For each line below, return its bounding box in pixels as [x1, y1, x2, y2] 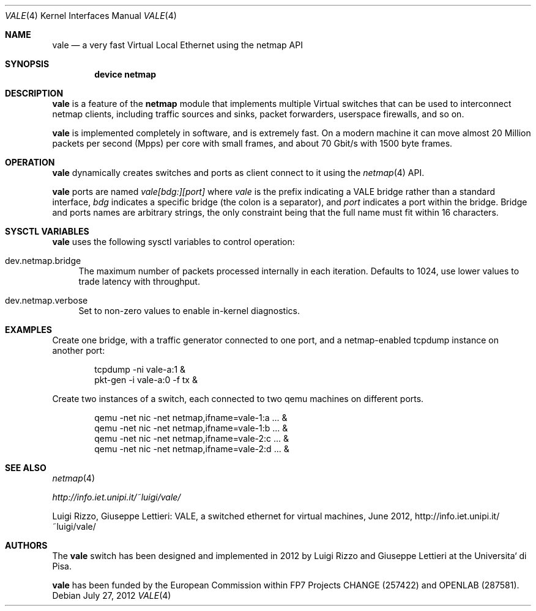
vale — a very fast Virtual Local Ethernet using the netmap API [52, 40, 303, 50]
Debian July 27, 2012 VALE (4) [52, 590, 171, 601]
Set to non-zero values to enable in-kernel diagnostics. [78, 305, 300, 316]
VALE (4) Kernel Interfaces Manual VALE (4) [5, 10, 177, 21]
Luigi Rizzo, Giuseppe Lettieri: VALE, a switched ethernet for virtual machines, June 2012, [52, 511, 413, 521]
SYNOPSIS [5, 59, 50, 69]
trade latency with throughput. [78, 276, 200, 287]
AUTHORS [5, 540, 48, 551]
